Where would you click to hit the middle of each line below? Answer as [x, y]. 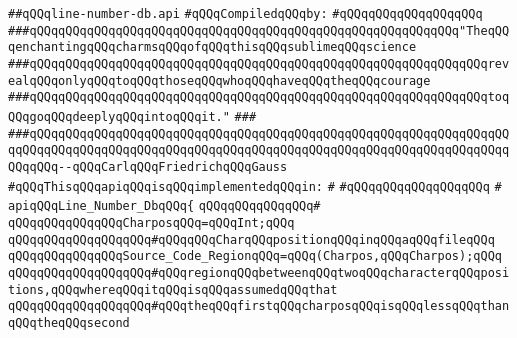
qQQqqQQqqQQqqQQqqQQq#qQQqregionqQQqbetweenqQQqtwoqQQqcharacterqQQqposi [259, 272]
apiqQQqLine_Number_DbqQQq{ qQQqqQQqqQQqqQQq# [164, 206]
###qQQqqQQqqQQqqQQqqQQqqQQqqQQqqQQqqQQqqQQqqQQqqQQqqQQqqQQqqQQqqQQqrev [259, 63]
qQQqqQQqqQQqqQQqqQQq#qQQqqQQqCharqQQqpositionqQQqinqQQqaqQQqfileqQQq [251, 239]
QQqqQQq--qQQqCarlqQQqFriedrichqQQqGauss [148, 166]
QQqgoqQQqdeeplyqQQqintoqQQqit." [119, 116]
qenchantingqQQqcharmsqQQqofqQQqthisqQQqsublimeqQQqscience [212, 47]
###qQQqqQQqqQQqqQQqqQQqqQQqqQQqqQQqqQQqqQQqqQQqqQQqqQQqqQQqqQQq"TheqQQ [259, 30]
